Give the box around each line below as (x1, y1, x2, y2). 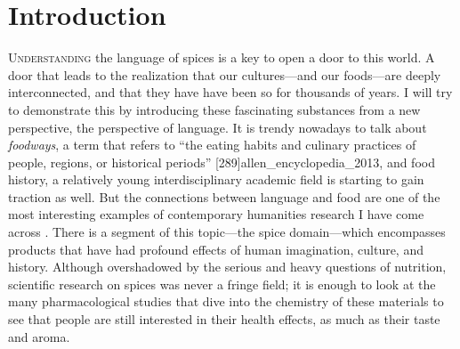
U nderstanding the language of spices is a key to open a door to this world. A (8, 48, 435, 67)
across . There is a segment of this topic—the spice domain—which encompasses (8, 223, 446, 241)
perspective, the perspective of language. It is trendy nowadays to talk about (8, 118, 427, 136)
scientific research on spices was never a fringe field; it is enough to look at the (8, 274, 436, 293)
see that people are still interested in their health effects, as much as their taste (8, 310, 440, 329)
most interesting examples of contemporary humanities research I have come (8, 205, 424, 223)
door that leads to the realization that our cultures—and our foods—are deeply (8, 65, 441, 84)
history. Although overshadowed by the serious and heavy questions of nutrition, (8, 257, 447, 276)
